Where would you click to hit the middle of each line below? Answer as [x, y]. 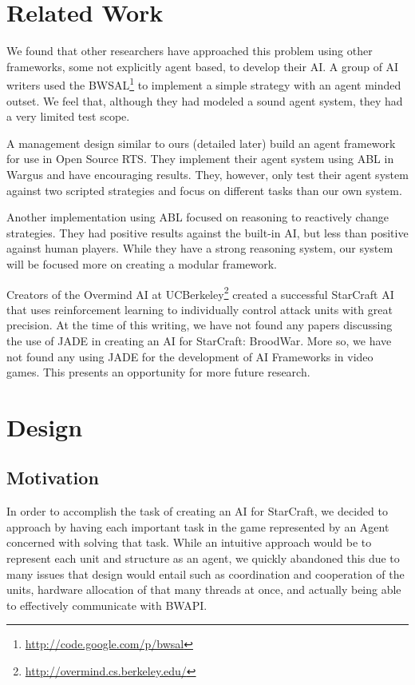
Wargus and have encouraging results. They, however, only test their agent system [207, 174]
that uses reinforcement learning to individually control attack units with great [200, 309]
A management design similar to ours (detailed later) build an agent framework [201, 143]
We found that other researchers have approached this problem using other [190, 51]
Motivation [53, 478]
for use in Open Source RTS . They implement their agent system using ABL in [200, 159]
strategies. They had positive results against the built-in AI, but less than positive [207, 232]
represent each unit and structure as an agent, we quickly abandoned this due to [203, 558]
